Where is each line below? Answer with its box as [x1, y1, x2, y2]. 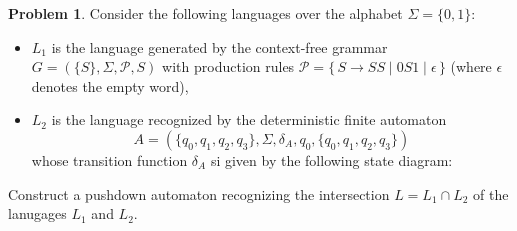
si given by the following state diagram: [210, 149, 453, 170]
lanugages [8, 203, 67, 224]
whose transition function [31, 149, 188, 170]
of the [473, 183, 509, 204]
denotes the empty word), [31, 75, 189, 96]
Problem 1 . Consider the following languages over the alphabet [8, 3, 403, 23]
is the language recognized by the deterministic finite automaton [51, 109, 447, 130]
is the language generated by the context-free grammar [51, 36, 388, 57]
